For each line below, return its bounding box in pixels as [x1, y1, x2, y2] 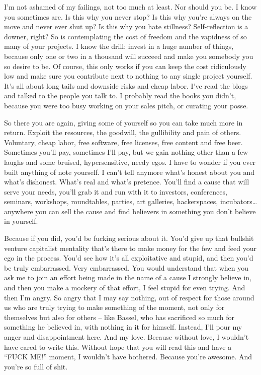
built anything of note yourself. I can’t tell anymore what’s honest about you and [4, 166, 255, 177]
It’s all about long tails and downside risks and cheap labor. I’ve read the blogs [4, 80, 248, 91]
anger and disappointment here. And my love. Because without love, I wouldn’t [4, 332, 249, 342]
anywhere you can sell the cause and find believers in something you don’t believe [4, 206, 256, 216]
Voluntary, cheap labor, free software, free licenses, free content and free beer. [4, 137, 243, 147]
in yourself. [4, 216, 38, 226]
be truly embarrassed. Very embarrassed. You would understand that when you [4, 262, 249, 273]
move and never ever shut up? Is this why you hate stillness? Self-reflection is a [4, 21, 248, 32]
